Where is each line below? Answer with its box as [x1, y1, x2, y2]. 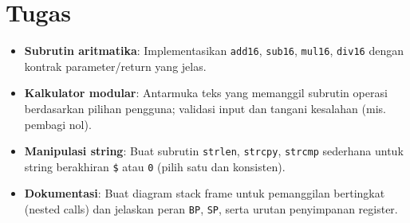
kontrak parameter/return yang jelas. [24, 57, 207, 74]
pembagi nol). [24, 115, 92, 132]
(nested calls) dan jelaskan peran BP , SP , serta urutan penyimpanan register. [24, 201, 398, 217]
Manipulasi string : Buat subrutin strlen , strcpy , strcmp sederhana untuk [24, 143, 404, 159]
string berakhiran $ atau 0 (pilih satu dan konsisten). [24, 158, 286, 174]
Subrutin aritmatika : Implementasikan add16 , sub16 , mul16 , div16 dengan [24, 42, 404, 59]
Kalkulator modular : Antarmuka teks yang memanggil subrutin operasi [24, 84, 388, 101]
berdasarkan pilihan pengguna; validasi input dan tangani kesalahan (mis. [24, 100, 386, 116]
